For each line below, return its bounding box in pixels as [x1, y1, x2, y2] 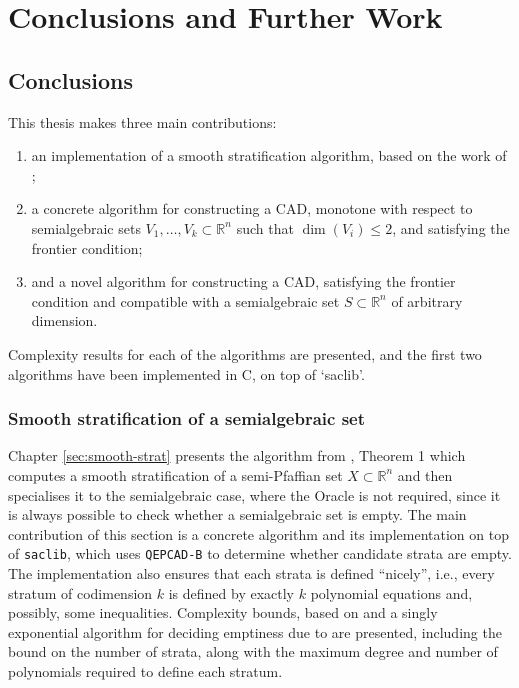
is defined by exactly [168, 582, 295, 603]
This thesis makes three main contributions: [8, 111, 277, 132]
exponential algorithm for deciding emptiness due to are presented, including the [8, 621, 502, 642]
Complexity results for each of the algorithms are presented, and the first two [8, 343, 482, 364]
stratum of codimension [8, 582, 153, 603]
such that [236, 217, 294, 238]
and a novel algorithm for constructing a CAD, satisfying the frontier [31, 271, 456, 292]
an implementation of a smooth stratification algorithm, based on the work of [31, 145, 507, 166]
